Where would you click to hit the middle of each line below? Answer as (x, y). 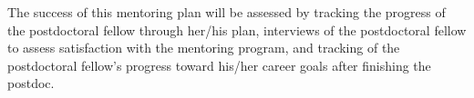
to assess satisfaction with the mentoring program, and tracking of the (204, 48)
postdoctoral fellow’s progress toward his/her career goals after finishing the (219, 65)
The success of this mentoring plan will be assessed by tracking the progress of (227, 12)
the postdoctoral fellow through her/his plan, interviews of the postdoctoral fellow (237, 29)
